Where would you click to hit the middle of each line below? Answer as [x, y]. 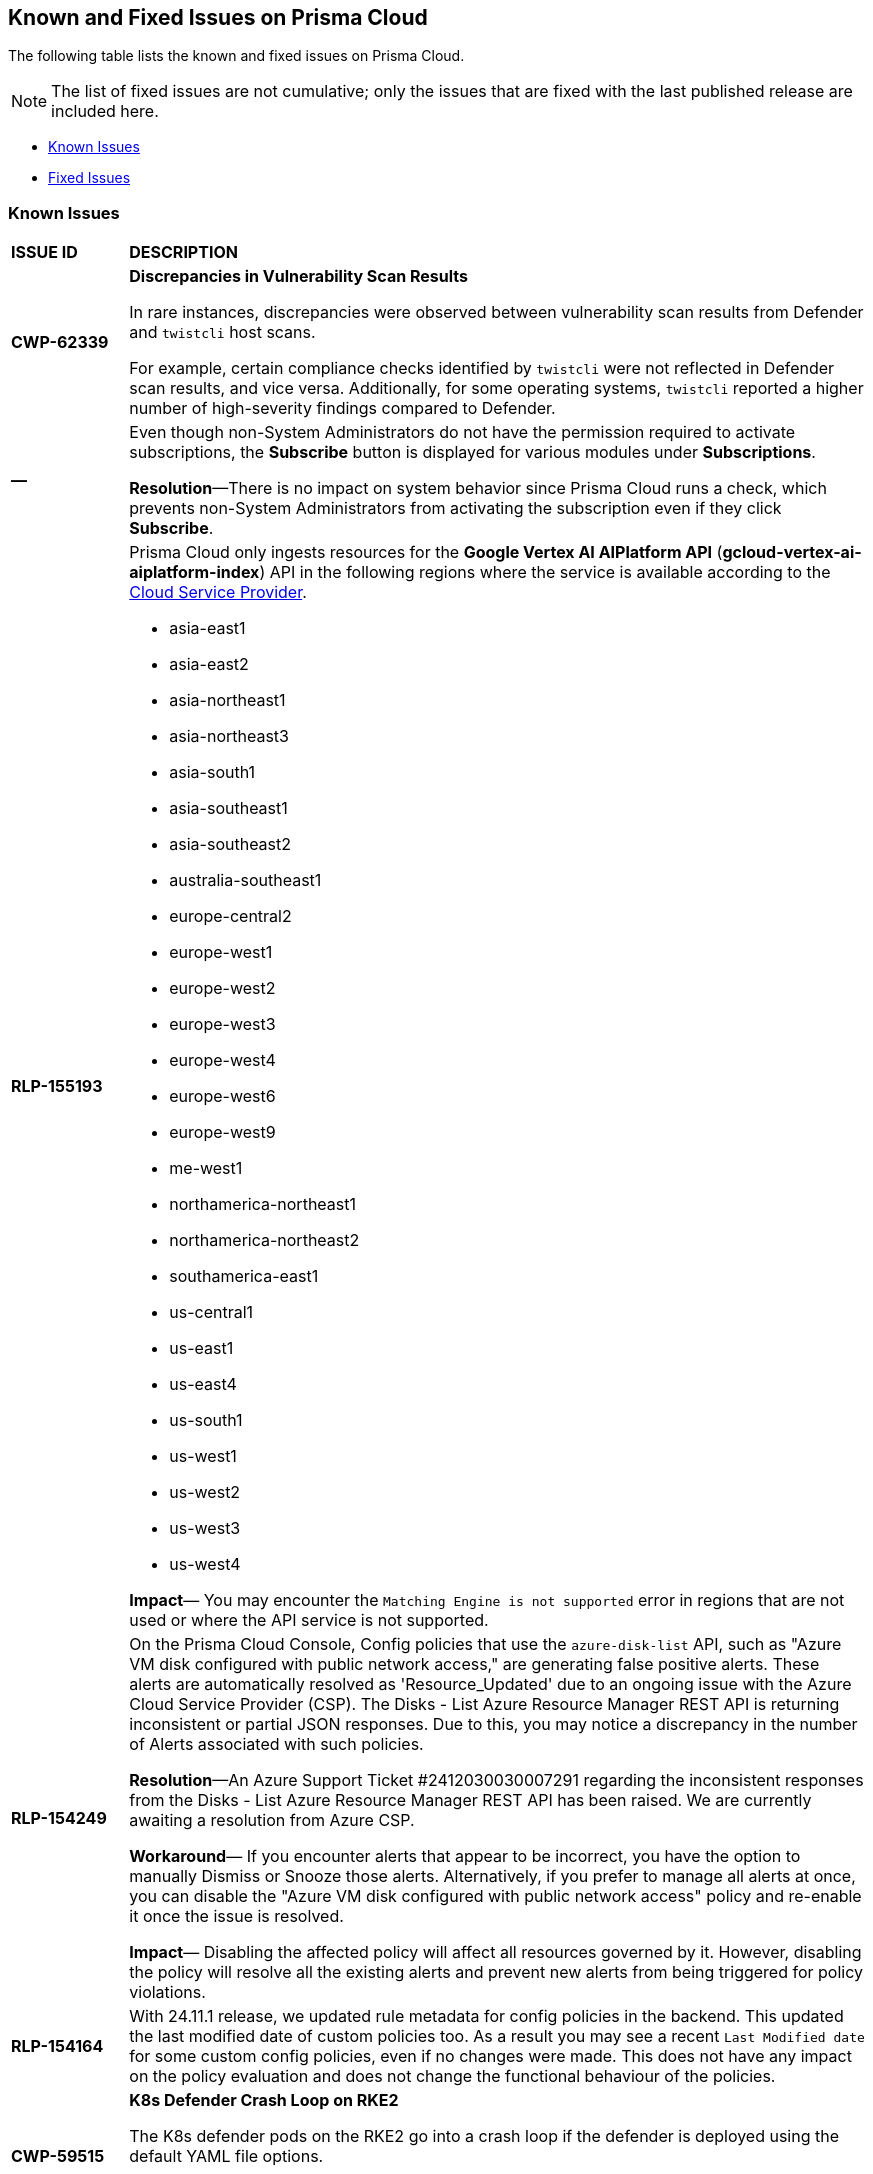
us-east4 [203, 1384]
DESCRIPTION [183, 252]
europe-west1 [221, 952]
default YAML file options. [226, 2156]
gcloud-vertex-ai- [792, 552]
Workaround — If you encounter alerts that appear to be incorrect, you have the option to [465, 1856]
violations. [167, 1992]
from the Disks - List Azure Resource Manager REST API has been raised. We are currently [470, 1800]
